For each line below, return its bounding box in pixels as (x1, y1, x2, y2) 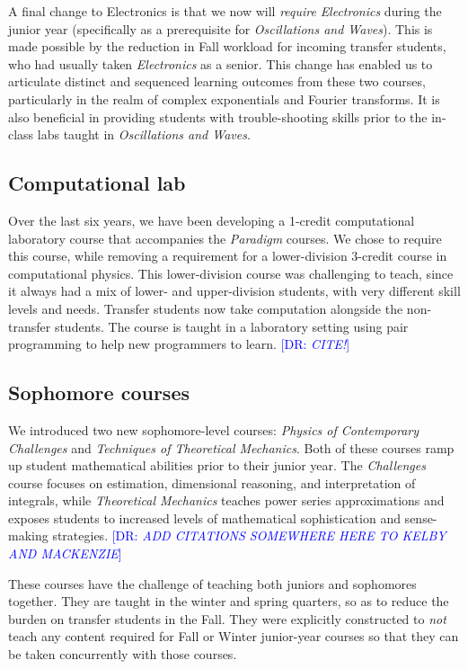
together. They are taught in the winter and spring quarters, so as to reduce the (8, 592, 449, 611)
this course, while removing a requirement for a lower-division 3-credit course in (8, 246, 447, 265)
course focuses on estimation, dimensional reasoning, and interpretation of (8, 473, 416, 492)
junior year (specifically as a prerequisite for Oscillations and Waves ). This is (8, 19, 433, 38)
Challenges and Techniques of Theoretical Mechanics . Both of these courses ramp (8, 438, 455, 457)
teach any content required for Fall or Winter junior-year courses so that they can (8, 627, 459, 646)
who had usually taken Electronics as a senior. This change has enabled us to (8, 54, 433, 73)
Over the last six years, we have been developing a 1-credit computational (8, 210, 415, 229)
